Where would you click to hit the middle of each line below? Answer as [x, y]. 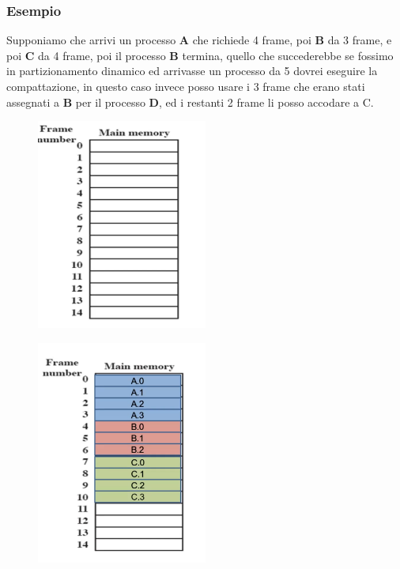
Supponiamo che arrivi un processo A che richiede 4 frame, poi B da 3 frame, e [199, 40]
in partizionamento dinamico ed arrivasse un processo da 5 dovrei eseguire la [192, 71]
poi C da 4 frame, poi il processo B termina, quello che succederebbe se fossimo [200, 55]
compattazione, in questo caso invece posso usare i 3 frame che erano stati [186, 86]
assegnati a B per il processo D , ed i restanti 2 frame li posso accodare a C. [190, 102]
